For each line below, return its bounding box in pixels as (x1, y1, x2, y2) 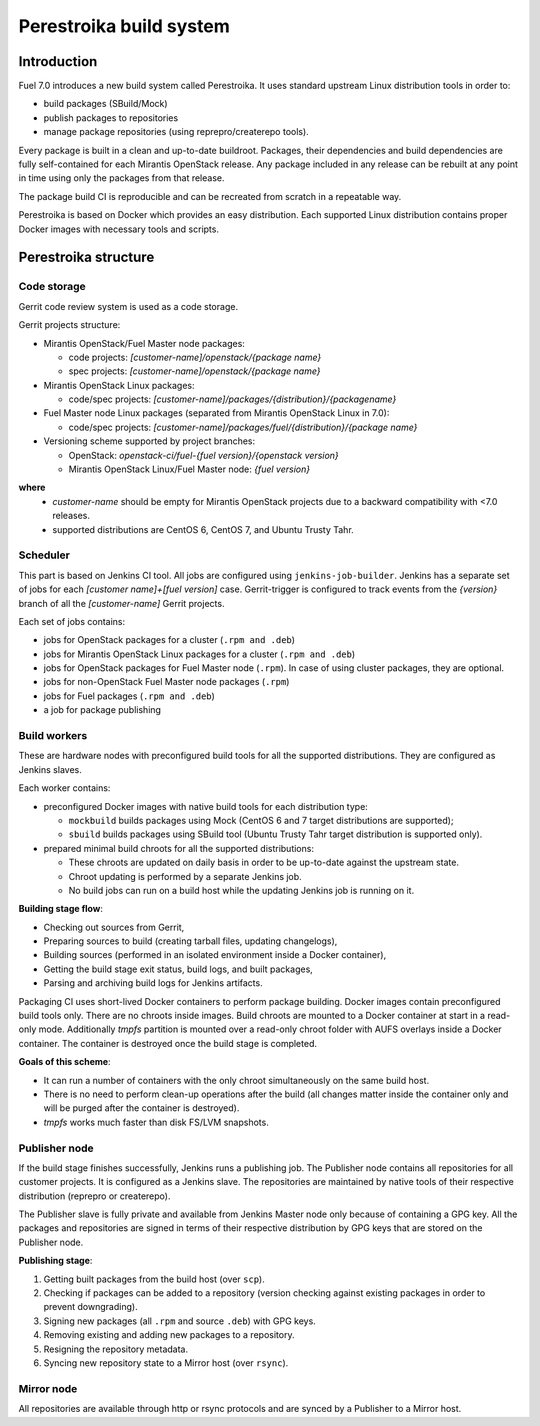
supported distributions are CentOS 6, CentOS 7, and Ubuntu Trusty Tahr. (52, 523, 354, 535)
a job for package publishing (43, 704, 162, 716)
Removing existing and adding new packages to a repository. (43, 1329, 295, 1341)
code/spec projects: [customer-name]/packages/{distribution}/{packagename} (68, 393, 397, 405)
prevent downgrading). (43, 1301, 139, 1313)
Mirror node (18, 1381, 78, 1395)
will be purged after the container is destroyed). (43, 1102, 240, 1114)
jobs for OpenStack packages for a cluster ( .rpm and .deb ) (43, 634, 295, 646)
